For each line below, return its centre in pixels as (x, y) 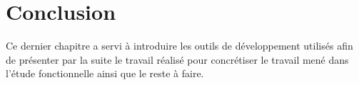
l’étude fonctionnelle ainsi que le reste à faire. (105, 73)
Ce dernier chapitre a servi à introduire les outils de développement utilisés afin (179, 46)
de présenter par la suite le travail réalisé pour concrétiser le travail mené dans (177, 59)
